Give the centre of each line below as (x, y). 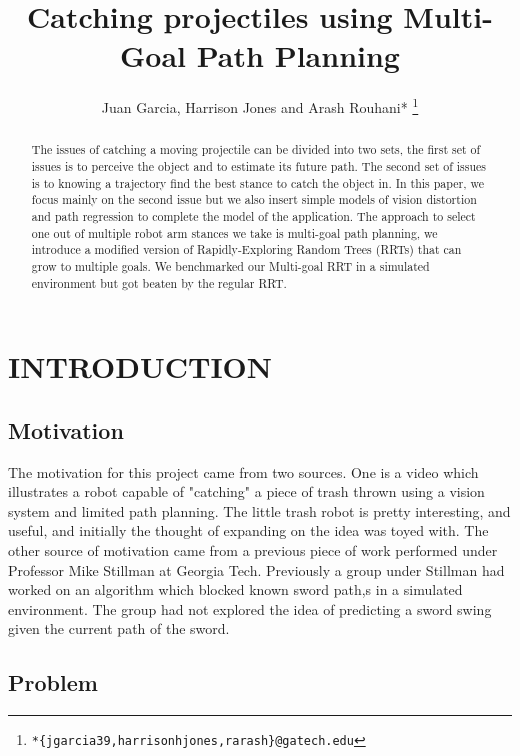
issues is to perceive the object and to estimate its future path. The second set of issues (259, 166)
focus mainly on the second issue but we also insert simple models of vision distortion (254, 199)
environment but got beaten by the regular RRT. (159, 282)
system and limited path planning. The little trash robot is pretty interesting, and (259, 510)
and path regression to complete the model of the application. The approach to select (253, 215)
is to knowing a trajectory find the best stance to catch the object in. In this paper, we (257, 182)
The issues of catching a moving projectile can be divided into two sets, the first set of (256, 149)
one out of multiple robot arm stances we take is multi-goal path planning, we (234, 232)
